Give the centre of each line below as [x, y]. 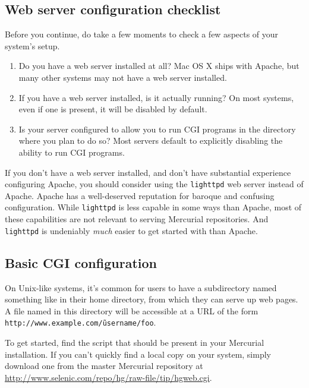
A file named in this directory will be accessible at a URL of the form [132, 310]
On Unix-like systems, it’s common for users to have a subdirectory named [141, 287]
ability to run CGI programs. [72, 152]
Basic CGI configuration [81, 262]
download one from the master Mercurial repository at [104, 366]
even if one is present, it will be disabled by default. [113, 109]
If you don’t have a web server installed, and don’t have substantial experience [148, 172]
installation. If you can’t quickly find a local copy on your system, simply [138, 354]
